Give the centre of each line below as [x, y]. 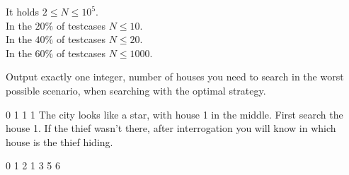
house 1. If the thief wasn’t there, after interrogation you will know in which [171, 128]
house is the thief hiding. [59, 141]
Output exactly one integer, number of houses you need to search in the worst [175, 77]
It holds [23, 11]
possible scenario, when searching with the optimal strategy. [136, 90]
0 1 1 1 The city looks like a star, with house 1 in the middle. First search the [174, 114]
